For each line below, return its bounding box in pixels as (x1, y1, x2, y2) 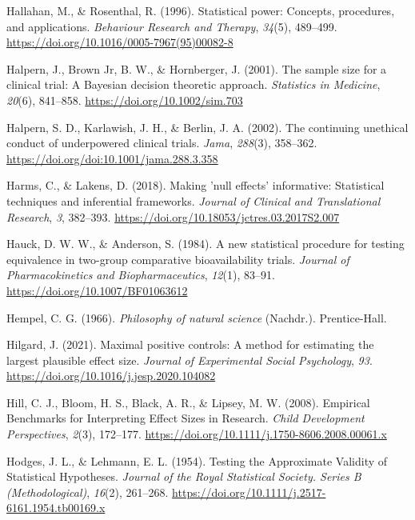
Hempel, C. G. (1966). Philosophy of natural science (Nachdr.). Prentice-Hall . (6, 309, 387, 326)
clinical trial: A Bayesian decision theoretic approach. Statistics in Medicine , (6, 76, 381, 93)
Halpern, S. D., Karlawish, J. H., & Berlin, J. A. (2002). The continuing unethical (6, 118, 409, 135)
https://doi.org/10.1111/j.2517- (172, 483, 326, 500)
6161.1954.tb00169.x (6, 499, 106, 516)
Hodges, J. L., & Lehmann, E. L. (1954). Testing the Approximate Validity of (6, 452, 388, 469)
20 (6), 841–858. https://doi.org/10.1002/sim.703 (6, 91, 243, 108)
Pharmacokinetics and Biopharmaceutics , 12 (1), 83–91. (6, 266, 275, 283)
